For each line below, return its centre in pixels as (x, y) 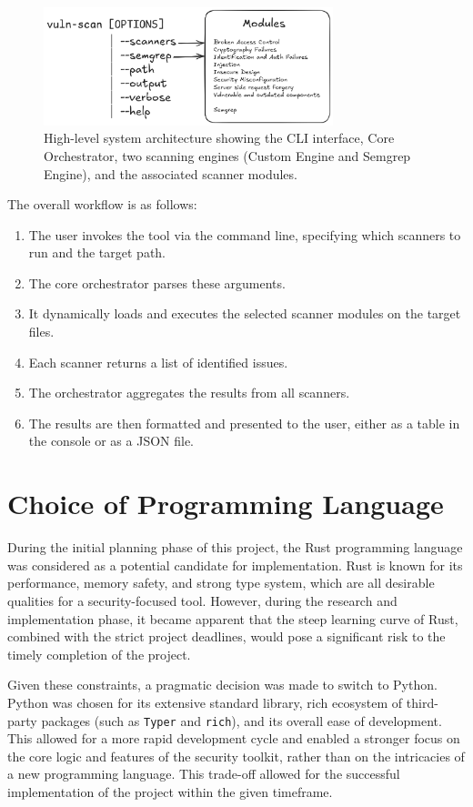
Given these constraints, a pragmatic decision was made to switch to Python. (222, 685)
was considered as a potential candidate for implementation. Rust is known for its (235, 565)
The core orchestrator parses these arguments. (157, 282)
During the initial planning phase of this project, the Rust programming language (235, 547)
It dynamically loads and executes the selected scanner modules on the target (245, 313)
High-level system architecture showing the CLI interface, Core (219, 138)
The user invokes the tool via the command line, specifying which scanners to (245, 234)
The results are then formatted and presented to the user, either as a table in (244, 423)
